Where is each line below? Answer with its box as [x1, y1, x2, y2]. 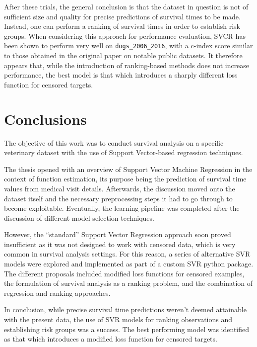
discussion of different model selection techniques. [4, 212, 154, 223]
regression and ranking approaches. [4, 287, 111, 298]
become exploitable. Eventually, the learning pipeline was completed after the [4, 203, 240, 213]
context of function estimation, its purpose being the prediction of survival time [4, 173, 247, 184]
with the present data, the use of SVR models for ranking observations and [4, 314, 233, 325]
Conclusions [4, 108, 87, 129]
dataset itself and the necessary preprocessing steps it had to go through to [4, 193, 233, 203]
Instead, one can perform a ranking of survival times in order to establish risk [4, 21, 240, 31]
